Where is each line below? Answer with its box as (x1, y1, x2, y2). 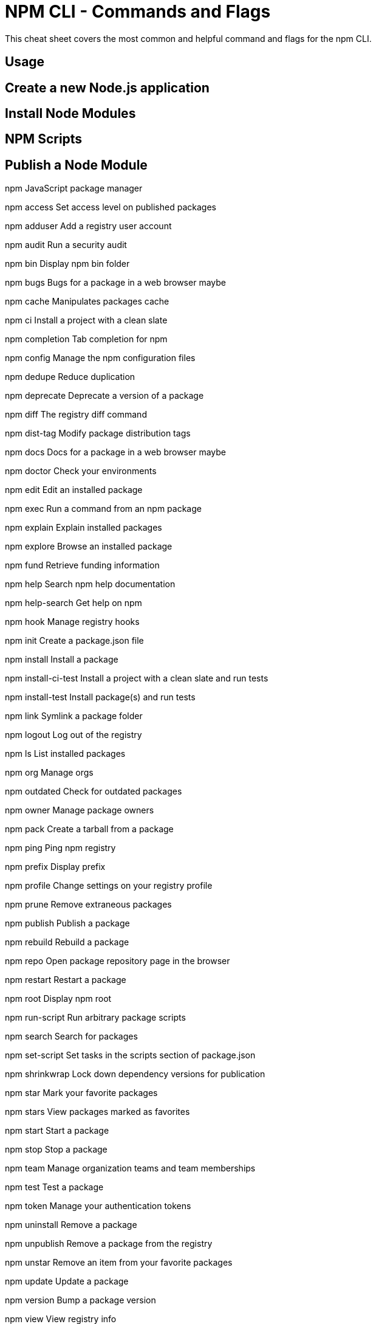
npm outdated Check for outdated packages (5, 786, 182, 797)
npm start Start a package (5, 1125, 109, 1136)
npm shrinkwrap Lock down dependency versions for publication (5, 1069, 265, 1080)
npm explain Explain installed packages (5, 522, 162, 533)
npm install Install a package (5, 654, 118, 665)
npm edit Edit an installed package (5, 484, 143, 495)
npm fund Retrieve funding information (5, 560, 160, 571)
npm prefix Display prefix (5, 861, 106, 872)
